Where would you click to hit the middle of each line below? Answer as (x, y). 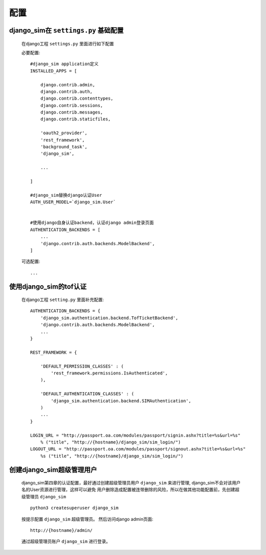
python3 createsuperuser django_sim (74, 508)
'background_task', (64, 147)
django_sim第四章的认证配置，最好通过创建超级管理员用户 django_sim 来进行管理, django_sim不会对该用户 (131, 483)
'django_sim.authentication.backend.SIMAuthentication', (121, 401)
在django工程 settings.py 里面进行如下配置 (68, 43)
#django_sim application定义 (64, 64)
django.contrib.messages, (72, 112)
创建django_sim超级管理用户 (53, 470)
